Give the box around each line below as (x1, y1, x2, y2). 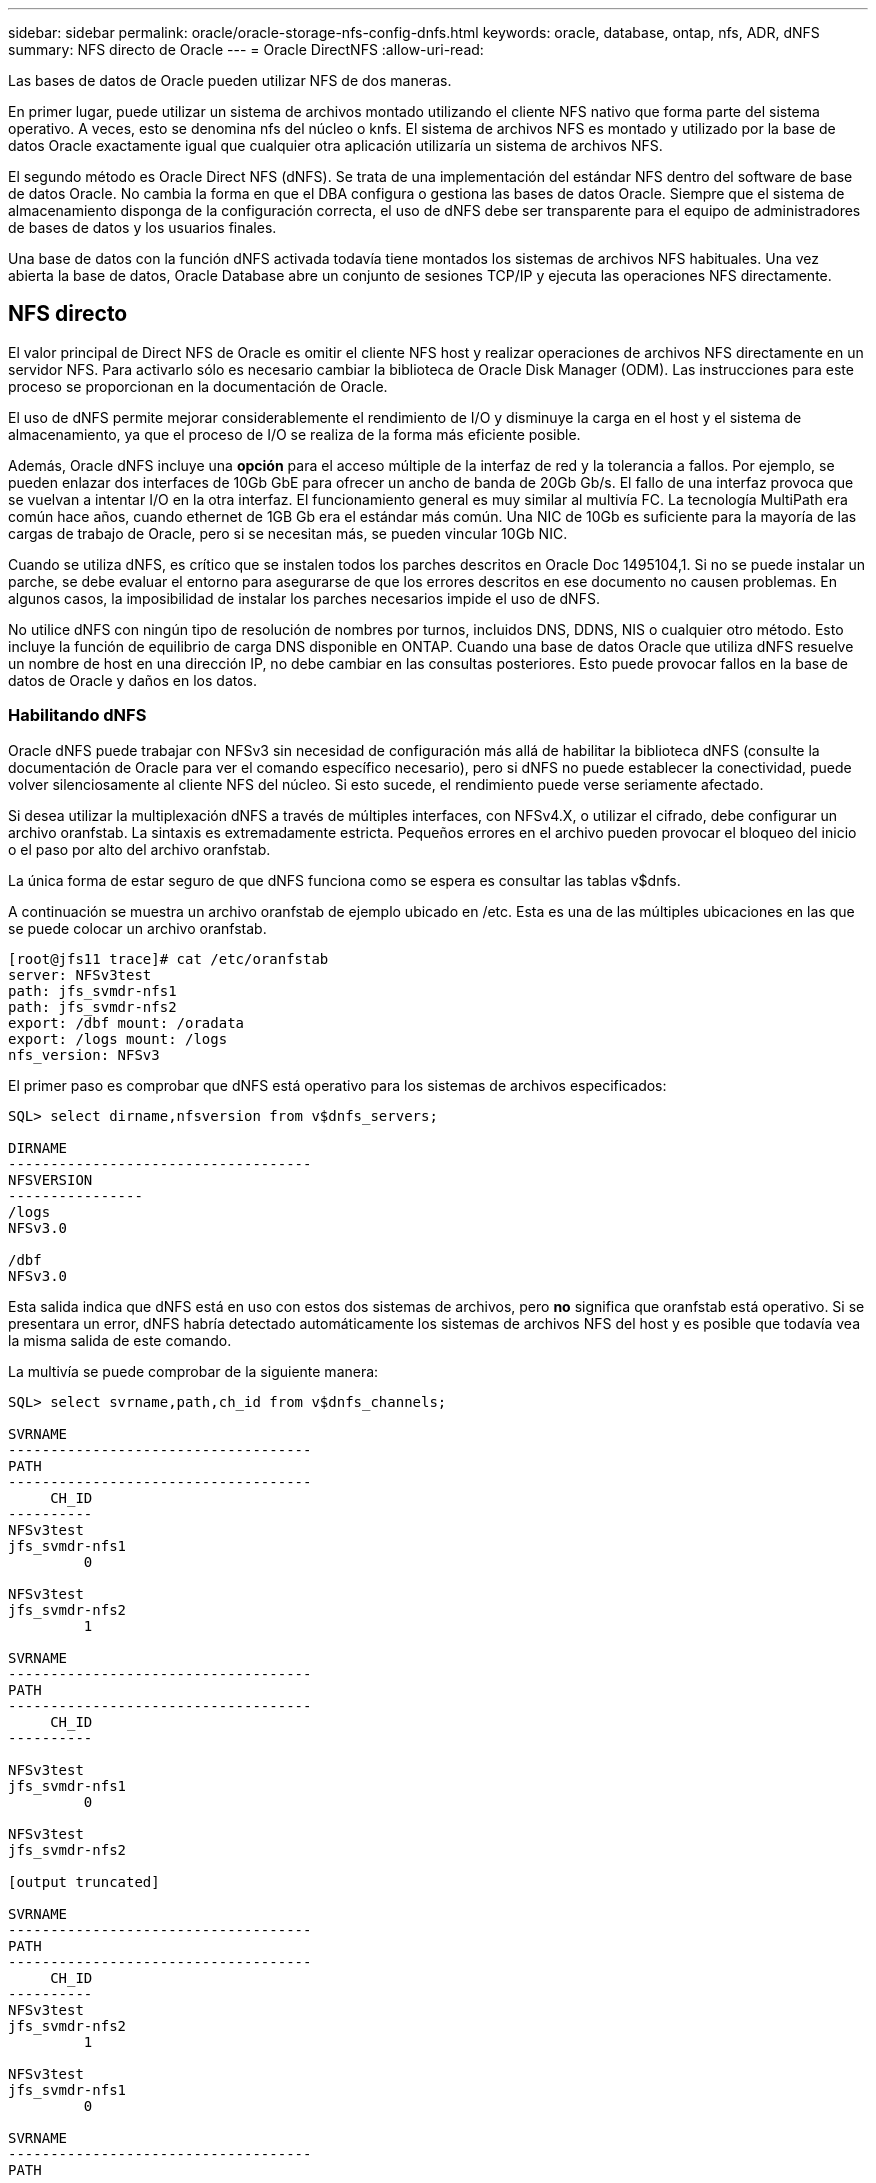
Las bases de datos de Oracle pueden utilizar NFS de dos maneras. (8, 72, 452, 89)
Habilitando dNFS (8, 705, 147, 726)
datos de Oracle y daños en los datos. (8, 671, 258, 689)
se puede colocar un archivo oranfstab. (8, 919, 267, 937)
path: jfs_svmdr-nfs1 (8, 982, 177, 999)
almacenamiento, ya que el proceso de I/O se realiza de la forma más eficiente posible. (8, 425, 581, 443)
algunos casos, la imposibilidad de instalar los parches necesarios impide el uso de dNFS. (8, 589, 600, 607)
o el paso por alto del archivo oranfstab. (8, 840, 271, 858)
